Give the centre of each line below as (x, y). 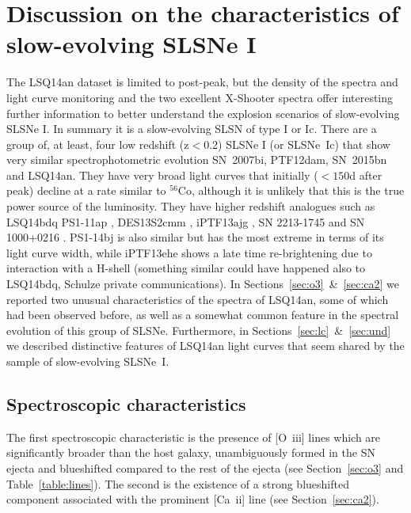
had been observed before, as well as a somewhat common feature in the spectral (203, 315)
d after (366, 175)
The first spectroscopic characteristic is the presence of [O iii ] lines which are (194, 437)
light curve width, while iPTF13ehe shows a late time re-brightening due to (189, 252)
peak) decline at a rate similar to (86, 190)
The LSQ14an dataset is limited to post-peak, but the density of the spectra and (202, 82)
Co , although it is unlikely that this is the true (291, 190)
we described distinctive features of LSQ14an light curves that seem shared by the (205, 346)
